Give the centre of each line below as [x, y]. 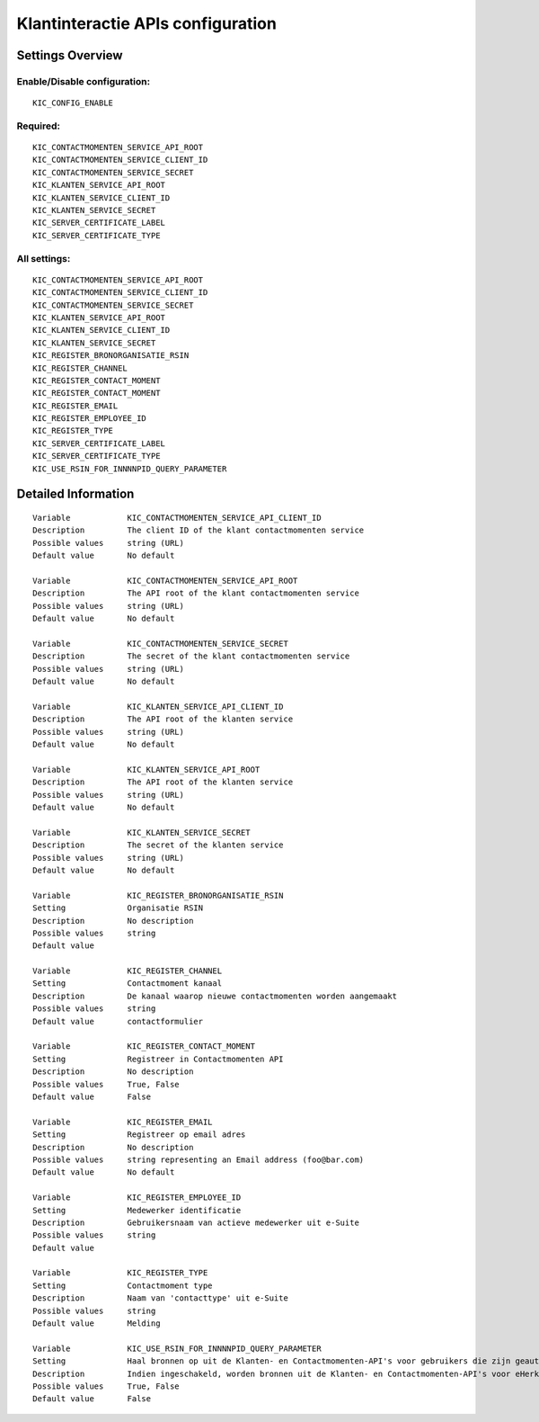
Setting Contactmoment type [123, 1285]
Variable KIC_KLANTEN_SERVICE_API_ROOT [146, 769]
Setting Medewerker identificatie [137, 1210]
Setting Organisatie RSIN [118, 908]
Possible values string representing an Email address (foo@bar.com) [199, 1159]
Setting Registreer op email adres [139, 1135]
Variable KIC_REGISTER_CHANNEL [128, 971]
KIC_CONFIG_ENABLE [73, 103]
